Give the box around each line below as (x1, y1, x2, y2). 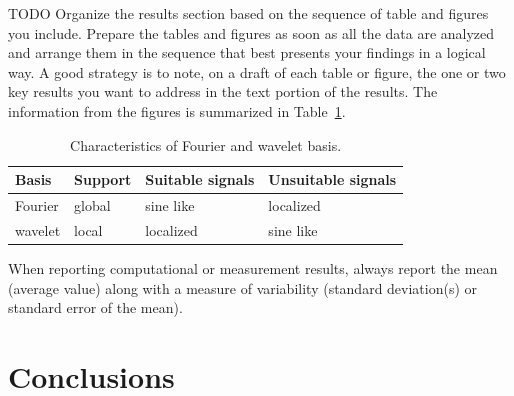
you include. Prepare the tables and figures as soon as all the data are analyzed (8, 22, 495, 43)
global (74, 195, 111, 215)
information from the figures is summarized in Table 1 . (8, 100, 346, 121)
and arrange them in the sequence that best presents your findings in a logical (8, 42, 486, 63)
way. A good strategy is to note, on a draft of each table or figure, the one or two (8, 61, 506, 82)
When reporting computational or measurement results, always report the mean (8, 257, 498, 278)
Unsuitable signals (268, 169, 397, 190)
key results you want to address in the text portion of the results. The (8, 81, 438, 102)
